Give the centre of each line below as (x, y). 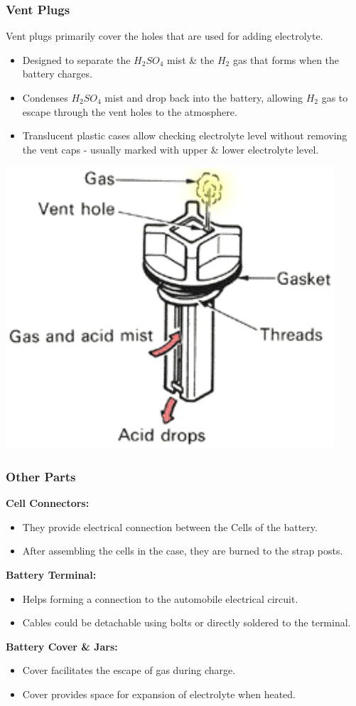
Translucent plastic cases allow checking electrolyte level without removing (185, 135)
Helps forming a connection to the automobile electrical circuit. (160, 598)
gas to (335, 97)
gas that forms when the (286, 59)
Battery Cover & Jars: (62, 646)
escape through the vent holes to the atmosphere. (130, 111)
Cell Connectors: (48, 503)
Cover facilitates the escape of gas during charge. (129, 670)
